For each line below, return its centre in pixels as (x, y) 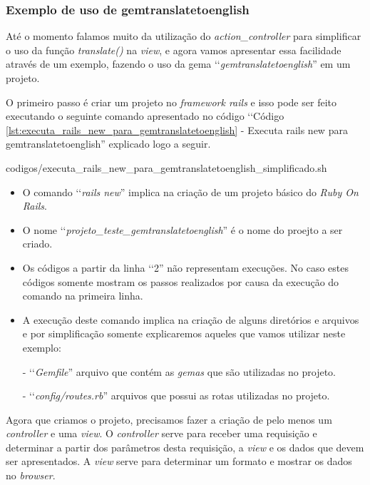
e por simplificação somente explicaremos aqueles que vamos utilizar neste (184, 333)
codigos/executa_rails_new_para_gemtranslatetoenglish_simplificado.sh (166, 167)
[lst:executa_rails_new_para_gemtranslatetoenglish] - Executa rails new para (177, 129)
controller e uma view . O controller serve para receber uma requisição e (161, 433)
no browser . (31, 475)
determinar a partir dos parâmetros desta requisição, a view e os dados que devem (185, 447)
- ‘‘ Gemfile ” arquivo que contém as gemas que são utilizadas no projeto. (179, 371)
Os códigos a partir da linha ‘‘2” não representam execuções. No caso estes (185, 267)
